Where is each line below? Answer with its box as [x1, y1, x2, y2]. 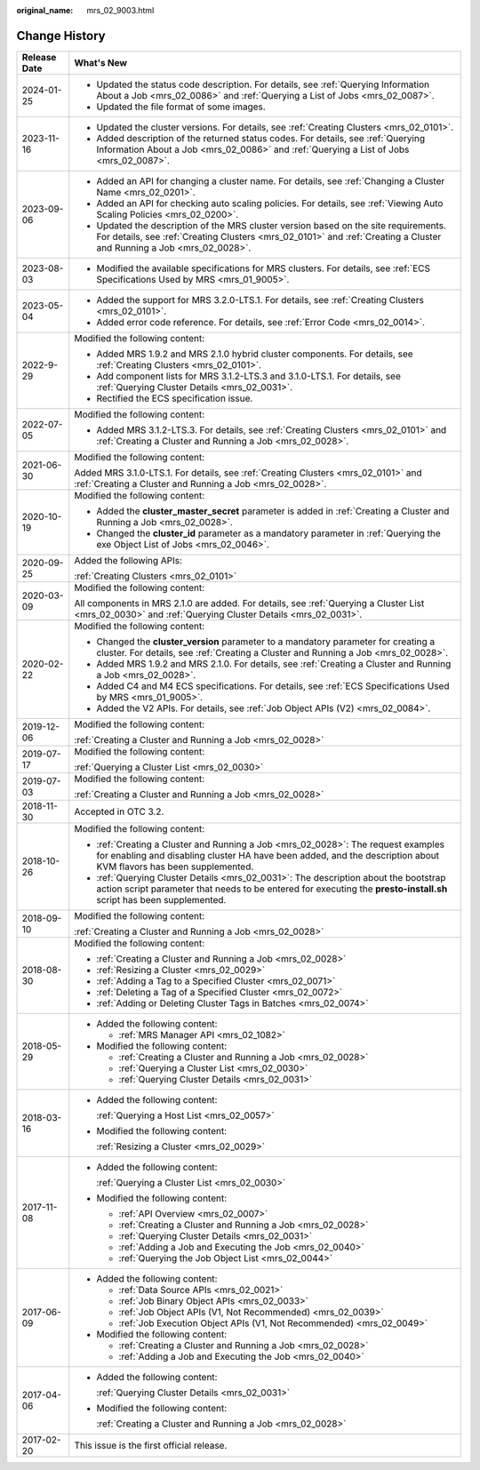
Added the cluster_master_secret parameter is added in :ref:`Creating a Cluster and [96, 505, 450, 517]
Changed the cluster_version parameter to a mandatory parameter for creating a [96, 635, 436, 648]
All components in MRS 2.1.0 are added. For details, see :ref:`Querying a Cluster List [74, 596, 425, 609]
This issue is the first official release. [74, 1439, 228, 1451]
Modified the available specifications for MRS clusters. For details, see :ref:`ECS [96, 262, 431, 275]
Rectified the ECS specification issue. [96, 392, 253, 404]
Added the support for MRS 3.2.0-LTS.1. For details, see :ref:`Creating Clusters [96, 293, 424, 306]
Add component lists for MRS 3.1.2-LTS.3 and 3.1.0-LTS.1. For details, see [96, 370, 402, 382]
